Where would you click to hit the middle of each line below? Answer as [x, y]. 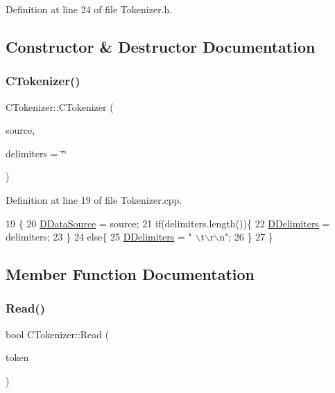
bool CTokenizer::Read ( [58, 334]
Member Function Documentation [130, 274]
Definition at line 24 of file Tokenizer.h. [89, 9]
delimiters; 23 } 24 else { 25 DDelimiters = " [99, 237]
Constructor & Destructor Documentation [161, 46]
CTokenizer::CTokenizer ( [60, 106]
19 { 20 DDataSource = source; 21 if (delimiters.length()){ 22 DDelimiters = [168, 223]
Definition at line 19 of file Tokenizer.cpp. [94, 199]
